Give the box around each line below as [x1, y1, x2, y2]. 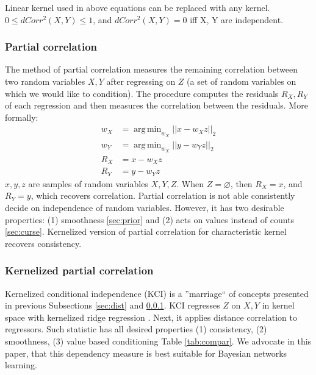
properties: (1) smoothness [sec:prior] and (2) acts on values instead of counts [5, 213, 295, 226]
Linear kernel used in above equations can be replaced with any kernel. [5, 1, 270, 13]
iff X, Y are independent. [190, 13, 284, 26]
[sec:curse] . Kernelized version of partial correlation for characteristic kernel [5, 225, 287, 238]
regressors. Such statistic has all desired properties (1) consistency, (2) [5, 323, 267, 335]
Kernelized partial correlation [5, 263, 154, 278]
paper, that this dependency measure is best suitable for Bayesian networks [5, 346, 287, 359]
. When [176, 177, 204, 190]
